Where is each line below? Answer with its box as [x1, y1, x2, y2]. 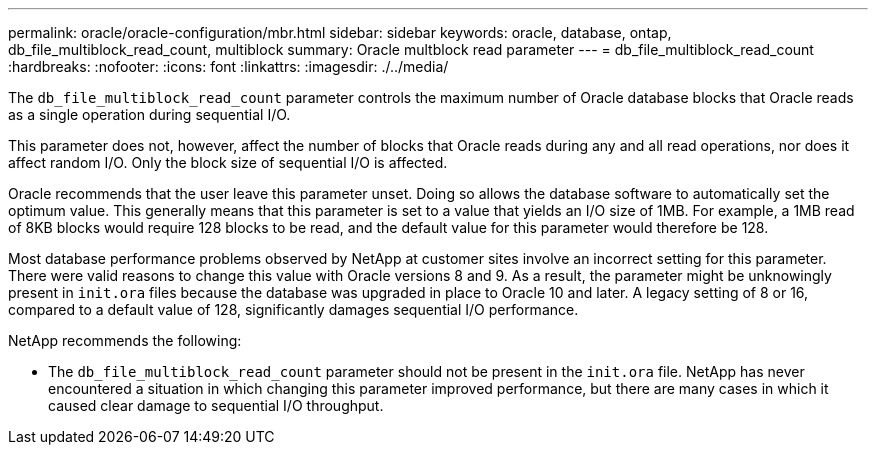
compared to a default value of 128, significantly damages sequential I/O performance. [8, 301, 579, 318]
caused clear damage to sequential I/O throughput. [48, 397, 384, 414]
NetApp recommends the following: [8, 332, 242, 349]
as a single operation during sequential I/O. [8, 106, 291, 123]
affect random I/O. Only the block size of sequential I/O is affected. [8, 154, 448, 171]
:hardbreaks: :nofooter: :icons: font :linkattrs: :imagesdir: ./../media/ [8, 58, 449, 75]
